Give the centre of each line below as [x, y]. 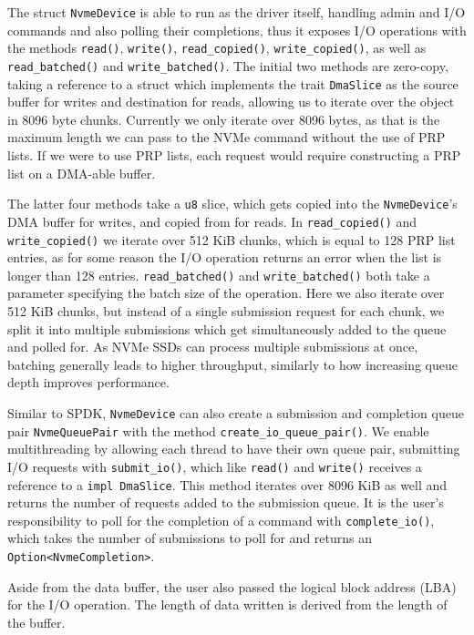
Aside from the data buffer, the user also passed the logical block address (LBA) [232, 586]
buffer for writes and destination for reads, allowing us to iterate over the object [231, 102]
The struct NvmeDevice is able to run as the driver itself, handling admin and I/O [237, 12]
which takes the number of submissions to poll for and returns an [190, 538]
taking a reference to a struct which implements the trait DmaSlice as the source [233, 83]
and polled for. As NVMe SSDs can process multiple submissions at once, [213, 347]
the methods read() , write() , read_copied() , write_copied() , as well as [217, 48]
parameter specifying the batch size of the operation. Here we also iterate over [226, 293]
